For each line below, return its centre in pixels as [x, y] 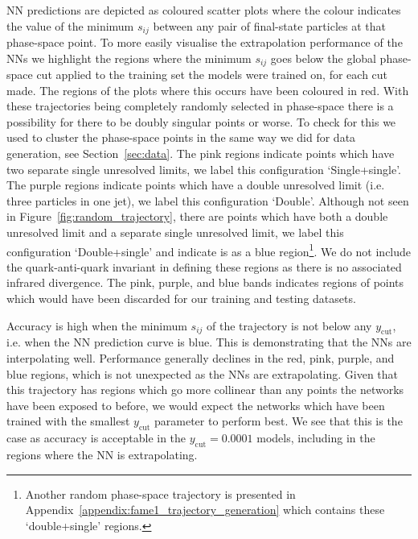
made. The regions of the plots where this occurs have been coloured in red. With [208, 90]
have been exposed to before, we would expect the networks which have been [196, 405]
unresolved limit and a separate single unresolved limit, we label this [175, 232]
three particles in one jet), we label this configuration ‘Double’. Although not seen [208, 200]
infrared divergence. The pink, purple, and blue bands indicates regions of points [205, 282]
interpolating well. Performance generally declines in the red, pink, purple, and [201, 358]
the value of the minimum [70, 25]
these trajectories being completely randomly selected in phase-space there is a [200, 106]
